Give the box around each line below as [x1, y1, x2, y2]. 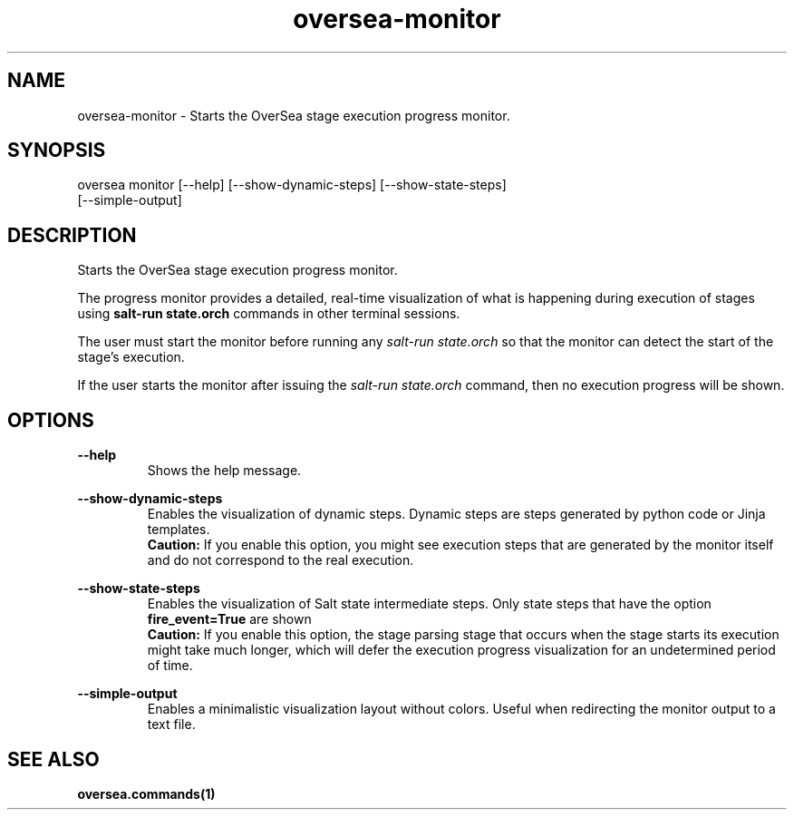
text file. [147, 716, 196, 733]
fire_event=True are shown [147, 611, 312, 627]
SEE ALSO [7, 747, 100, 771]
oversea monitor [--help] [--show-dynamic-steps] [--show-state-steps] [77, 177, 507, 193]
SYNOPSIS [7, 139, 106, 162]
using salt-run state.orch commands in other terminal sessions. [77, 306, 460, 322]
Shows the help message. [147, 462, 302, 479]
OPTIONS [7, 408, 94, 432]
